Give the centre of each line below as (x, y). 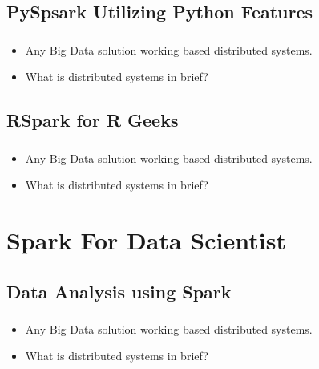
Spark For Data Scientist (146, 239)
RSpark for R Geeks (93, 120)
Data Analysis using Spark (119, 291)
